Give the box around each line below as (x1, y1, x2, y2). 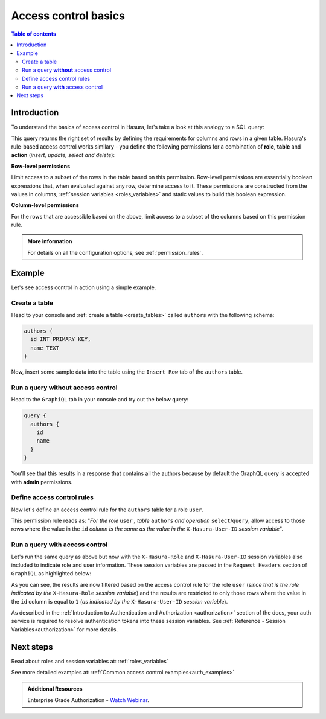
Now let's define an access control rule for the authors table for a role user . (11, 506, 203, 513)
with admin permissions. (11, 478, 72, 485)
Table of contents (11, 30, 57, 37)
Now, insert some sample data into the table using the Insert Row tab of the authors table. (11, 368, 243, 375)
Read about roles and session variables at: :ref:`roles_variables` (11, 657, 168, 665)
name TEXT (30, 344, 60, 351)
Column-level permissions (11, 202, 80, 209)
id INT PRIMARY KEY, (30, 336, 91, 343)
